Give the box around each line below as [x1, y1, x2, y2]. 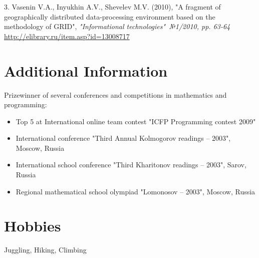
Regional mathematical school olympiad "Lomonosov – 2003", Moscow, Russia [16, 186, 255, 196]
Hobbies [4, 215, 61, 236]
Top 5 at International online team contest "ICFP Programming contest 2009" [16, 116, 256, 126]
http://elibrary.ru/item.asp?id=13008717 [4, 31, 130, 41]
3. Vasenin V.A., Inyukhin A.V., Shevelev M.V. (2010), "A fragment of [4, 2, 221, 12]
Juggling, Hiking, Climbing [4, 244, 87, 255]
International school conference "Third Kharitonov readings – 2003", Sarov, [16, 159, 246, 170]
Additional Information [4, 60, 168, 81]
